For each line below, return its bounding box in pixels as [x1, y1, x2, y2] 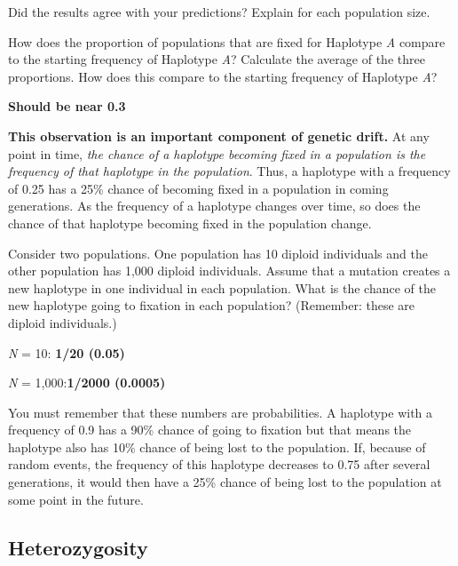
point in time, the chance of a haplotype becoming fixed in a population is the [8, 144, 426, 163]
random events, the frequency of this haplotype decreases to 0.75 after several [8, 455, 430, 474]
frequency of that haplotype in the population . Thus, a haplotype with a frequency [8, 162, 451, 180]
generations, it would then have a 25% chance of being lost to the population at [8, 473, 442, 491]
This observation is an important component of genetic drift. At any [8, 126, 430, 145]
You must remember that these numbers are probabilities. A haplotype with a [8, 403, 433, 421]
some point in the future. [8, 490, 144, 508]
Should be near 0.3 [8, 97, 126, 116]
